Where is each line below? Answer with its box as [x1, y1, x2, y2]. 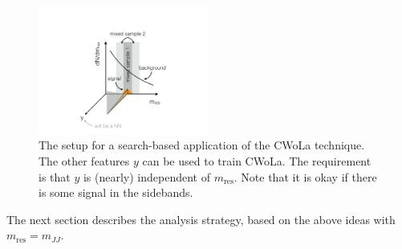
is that [39, 168, 71, 185]
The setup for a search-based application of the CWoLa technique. [39, 137, 365, 153]
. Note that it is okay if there [233, 168, 377, 185]
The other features [39, 152, 130, 169]
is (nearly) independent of [83, 168, 210, 185]
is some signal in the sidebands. [39, 184, 193, 201]
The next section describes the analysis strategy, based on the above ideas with [6, 210, 396, 227]
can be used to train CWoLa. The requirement [142, 152, 372, 169]
